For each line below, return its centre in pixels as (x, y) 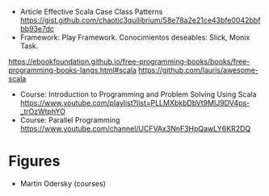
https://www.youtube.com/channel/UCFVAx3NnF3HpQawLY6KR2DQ (135, 129)
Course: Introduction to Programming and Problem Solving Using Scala (138, 94)
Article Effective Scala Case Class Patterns (91, 12)
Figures (34, 161)
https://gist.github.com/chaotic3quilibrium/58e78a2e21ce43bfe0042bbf (140, 20)
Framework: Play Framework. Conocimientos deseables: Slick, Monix (135, 37)
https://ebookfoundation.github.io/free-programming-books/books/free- (129, 61)
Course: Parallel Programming (70, 120)
